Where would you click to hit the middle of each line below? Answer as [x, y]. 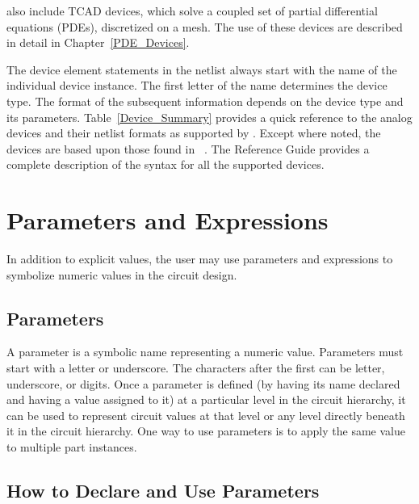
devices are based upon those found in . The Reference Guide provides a [188, 148]
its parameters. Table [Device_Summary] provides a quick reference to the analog [209, 117]
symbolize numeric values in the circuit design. [122, 274]
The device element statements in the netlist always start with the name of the [202, 69]
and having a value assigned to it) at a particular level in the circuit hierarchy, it [206, 399]
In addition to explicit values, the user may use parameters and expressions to [200, 259]
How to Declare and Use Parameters [163, 490]
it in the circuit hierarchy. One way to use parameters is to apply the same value [206, 431]
